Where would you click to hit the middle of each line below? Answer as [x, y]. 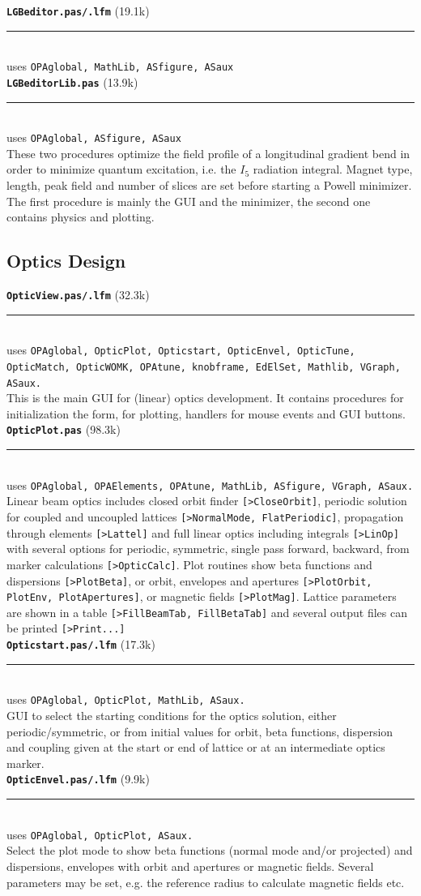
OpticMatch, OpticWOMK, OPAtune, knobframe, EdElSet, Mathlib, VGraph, [204, 367]
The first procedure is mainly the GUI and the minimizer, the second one [189, 201]
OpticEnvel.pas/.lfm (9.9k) [78, 779]
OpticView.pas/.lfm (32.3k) [78, 294]
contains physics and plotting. [81, 217]
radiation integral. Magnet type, [333, 169]
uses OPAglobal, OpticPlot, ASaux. [100, 834]
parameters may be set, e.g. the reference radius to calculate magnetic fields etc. [206, 882]
